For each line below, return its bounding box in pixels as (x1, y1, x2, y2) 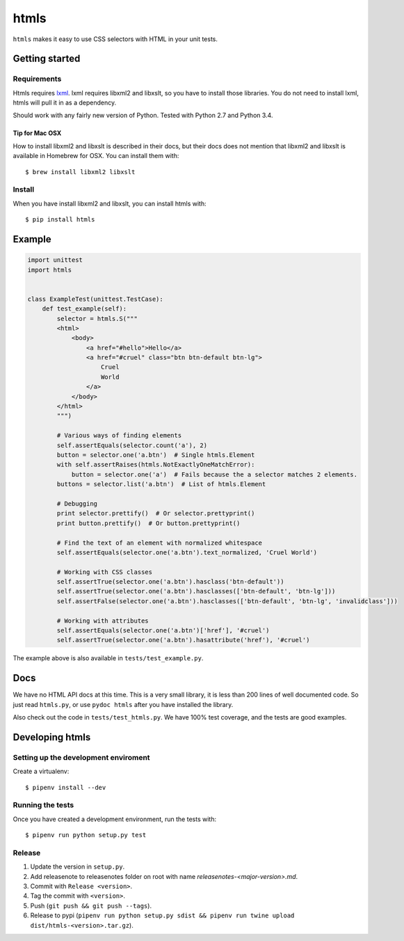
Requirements (13, 74, 62, 84)
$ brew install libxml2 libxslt (25, 168, 136, 176)
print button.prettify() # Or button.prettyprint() (56, 519, 241, 527)
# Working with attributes (56, 616, 149, 625)
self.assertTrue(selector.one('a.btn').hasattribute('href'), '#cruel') (56, 636, 310, 644)
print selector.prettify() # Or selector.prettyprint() (56, 509, 255, 518)
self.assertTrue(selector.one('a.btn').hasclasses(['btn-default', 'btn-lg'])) (56, 587, 336, 596)
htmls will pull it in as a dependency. (13, 98, 117, 107)
